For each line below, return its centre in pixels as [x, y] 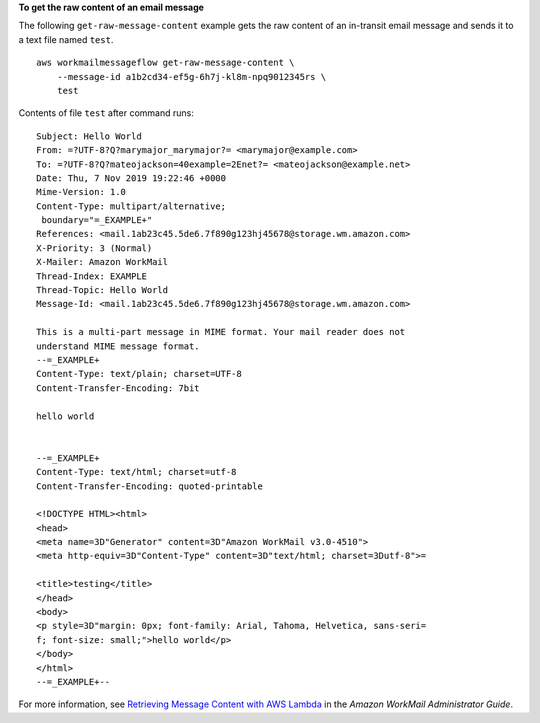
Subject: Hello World [89, 136]
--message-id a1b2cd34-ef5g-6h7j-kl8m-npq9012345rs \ [191, 76]
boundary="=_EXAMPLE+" [97, 220]
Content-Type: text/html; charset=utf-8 [136, 472]
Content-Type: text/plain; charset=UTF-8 [139, 374]
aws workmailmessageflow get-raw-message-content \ [165, 63]
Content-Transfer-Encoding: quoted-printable [150, 486]
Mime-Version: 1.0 [81, 192]
